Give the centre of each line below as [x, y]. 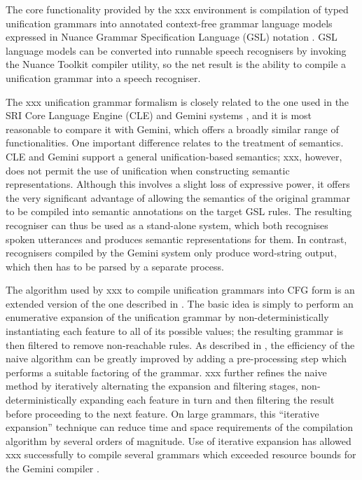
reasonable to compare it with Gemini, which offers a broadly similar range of [172, 129]
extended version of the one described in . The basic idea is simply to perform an [180, 303]
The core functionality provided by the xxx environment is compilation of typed [177, 9]
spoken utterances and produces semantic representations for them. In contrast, [176, 239]
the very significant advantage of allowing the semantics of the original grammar [178, 197]
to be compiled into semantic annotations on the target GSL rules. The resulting [179, 211]
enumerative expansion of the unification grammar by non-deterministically [167, 317]
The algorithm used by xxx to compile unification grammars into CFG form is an [180, 290]
